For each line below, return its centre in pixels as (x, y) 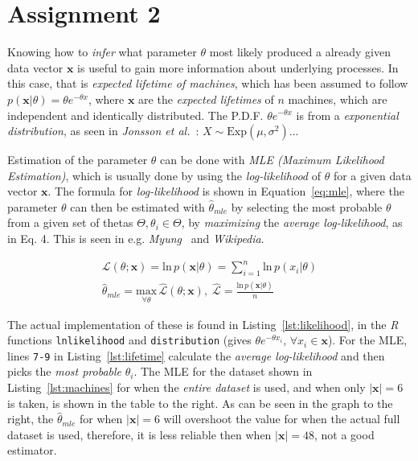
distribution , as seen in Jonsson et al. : (103, 131)
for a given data (372, 175)
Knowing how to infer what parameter (102, 52)
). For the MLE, (367, 340)
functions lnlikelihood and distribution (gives (129, 340)
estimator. (32, 450)
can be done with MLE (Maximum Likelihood (272, 160)
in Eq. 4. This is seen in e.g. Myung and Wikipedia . (136, 239)
